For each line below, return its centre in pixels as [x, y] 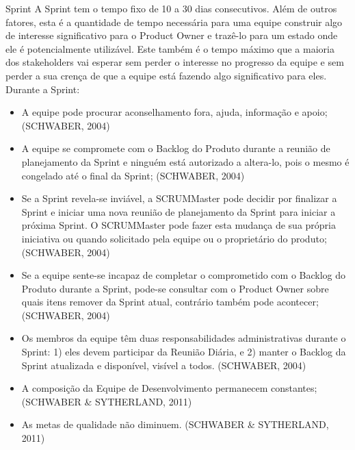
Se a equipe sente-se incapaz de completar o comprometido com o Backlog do [184, 275]
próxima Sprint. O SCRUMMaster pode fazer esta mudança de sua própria [179, 225]
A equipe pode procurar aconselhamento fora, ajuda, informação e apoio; [174, 112]
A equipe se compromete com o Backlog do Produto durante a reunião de [176, 148]
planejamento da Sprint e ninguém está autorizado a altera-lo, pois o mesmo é [185, 161]
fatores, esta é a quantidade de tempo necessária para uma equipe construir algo [174, 22]
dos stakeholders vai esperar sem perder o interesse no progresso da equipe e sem [175, 62]
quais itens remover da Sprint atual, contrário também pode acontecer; [170, 302]
